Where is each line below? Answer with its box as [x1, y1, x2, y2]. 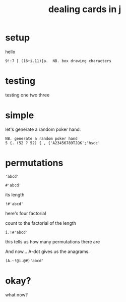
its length [5, 191, 25, 197]
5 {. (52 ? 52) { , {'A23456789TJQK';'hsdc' [5, 140, 100, 145]
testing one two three [5, 92, 50, 98]
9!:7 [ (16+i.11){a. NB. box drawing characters [5, 58, 112, 64]
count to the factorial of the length [5, 220, 77, 226]
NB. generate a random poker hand [5, 136, 78, 141]
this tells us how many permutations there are [5, 238, 100, 244]
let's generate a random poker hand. [5, 126, 81, 132]
